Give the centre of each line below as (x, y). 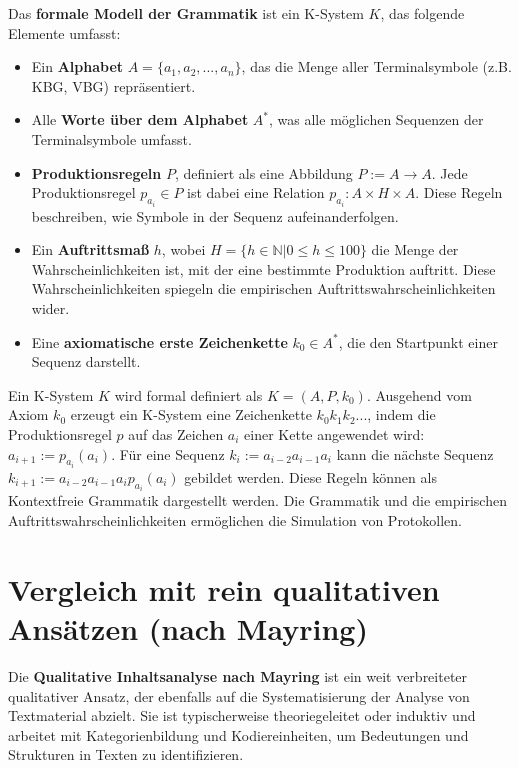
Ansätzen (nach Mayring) (188, 627)
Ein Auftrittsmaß (90, 249)
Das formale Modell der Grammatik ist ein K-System (186, 13)
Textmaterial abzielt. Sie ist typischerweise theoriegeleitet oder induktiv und (242, 715)
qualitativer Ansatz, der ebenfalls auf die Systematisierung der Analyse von (239, 695)
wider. (50, 307)
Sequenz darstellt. (86, 361)
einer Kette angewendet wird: (334, 433)
